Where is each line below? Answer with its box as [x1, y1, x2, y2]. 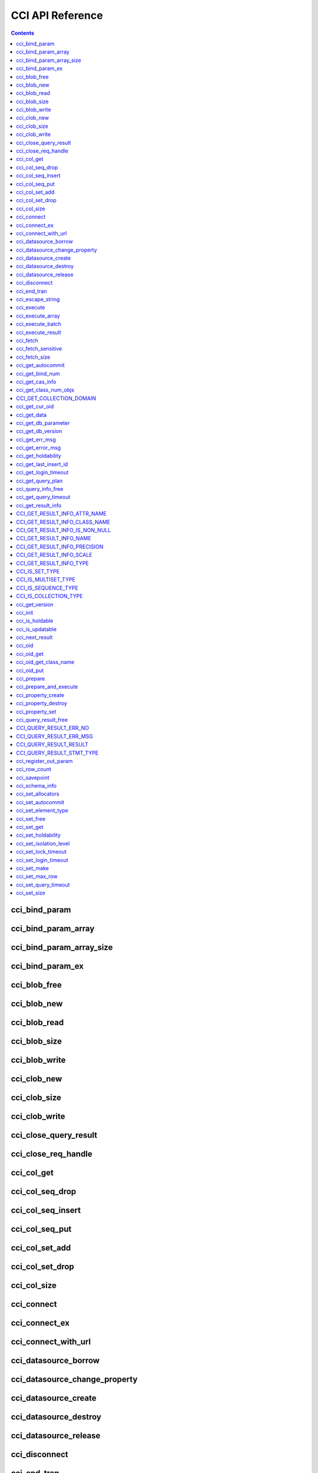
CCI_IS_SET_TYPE [16, 567, 60, 574]
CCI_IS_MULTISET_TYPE [16, 576, 76, 583]
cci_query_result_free [16, 716, 68, 723]
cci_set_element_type [16, 807, 69, 814]
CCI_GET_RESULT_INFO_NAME [16, 535, 91, 542]
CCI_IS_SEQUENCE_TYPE [16, 584, 79, 592]
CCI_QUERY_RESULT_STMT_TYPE [16, 749, 99, 757]
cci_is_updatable [16, 625, 57, 633]
